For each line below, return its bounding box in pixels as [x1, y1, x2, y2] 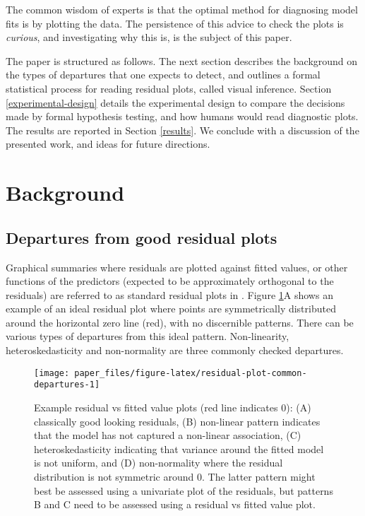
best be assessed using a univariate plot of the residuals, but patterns [34, 483, 333, 498]
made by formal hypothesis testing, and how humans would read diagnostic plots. [6, 109, 359, 124]
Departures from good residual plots [6, 226, 277, 248]
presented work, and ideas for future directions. [6, 136, 210, 151]
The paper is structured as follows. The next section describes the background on [6, 53, 358, 68]
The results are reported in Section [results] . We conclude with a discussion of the [6, 122, 359, 137]
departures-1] [34, 380, 100, 390]
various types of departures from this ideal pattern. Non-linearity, [6, 329, 289, 344]
